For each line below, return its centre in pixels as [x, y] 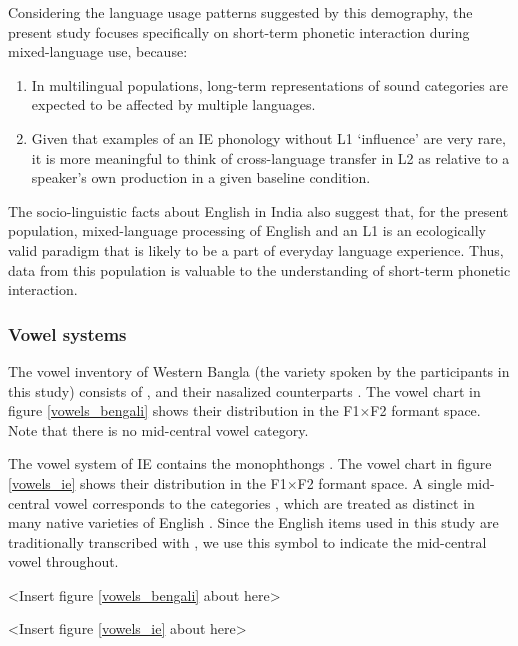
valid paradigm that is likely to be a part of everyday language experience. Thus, [256, 249]
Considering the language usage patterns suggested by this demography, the [240, 12]
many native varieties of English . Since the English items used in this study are [253, 522]
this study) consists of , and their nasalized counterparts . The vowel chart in [244, 390]
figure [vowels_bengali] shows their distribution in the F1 [184, 410]
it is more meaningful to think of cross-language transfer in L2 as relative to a [270, 157]
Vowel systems [67, 333]
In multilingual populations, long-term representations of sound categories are [270, 84]
